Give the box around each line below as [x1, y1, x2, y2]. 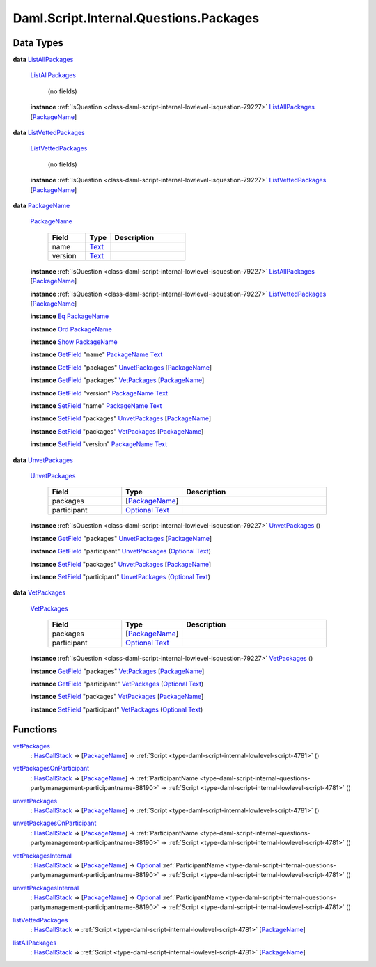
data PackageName [13, 201, 70, 210]
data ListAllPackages [13, 56, 74, 64]
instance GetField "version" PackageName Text [30, 388, 169, 397]
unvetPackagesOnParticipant [13, 819, 97, 828]
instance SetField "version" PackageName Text [30, 440, 167, 448]
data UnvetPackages [13, 456, 73, 464]
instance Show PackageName [30, 338, 118, 346]
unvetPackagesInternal [13, 883, 79, 892]
